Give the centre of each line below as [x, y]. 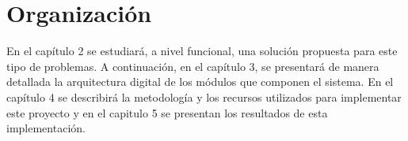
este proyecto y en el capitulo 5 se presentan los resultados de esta [167, 112]
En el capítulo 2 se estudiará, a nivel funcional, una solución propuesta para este [202, 51]
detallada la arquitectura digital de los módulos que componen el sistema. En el [200, 82]
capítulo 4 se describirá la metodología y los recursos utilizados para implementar [204, 96]
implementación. [46, 128]
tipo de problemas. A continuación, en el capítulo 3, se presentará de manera [193, 66]
